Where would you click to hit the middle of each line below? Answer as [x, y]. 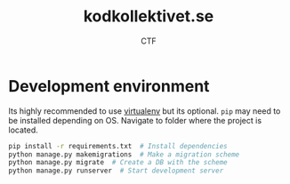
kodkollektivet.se [149, 16]
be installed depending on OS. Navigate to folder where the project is [135, 120]
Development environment [109, 86]
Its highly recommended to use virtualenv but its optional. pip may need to [145, 111]
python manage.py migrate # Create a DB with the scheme [118, 163]
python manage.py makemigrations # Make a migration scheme [124, 154]
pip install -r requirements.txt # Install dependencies [118, 146]
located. [23, 130]
